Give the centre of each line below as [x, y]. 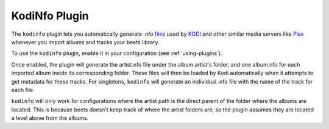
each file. [23, 90]
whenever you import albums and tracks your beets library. [85, 42]
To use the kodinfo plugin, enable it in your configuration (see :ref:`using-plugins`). [117, 53]
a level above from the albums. [50, 118]
